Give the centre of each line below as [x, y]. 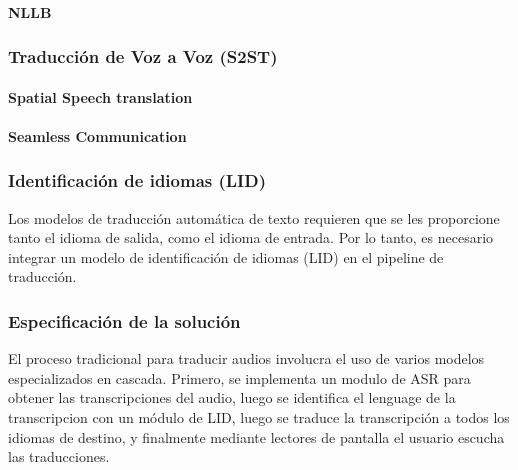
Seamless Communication [97, 135]
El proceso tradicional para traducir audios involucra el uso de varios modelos [246, 358]
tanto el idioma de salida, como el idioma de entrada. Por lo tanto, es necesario [251, 237]
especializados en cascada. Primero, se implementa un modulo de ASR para [239, 377]
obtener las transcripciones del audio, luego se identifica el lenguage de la [232, 397]
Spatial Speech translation [100, 96]
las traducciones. [59, 456]
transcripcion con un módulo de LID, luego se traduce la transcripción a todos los [259, 417]
